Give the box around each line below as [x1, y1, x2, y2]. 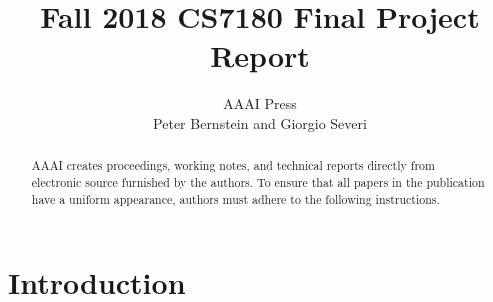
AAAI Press [223, 93, 297, 114]
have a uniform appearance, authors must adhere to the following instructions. [31, 190, 440, 207]
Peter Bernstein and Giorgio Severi [153, 112, 367, 133]
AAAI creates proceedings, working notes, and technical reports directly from [31, 157, 435, 174]
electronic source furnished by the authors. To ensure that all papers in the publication [31, 173, 485, 190]
